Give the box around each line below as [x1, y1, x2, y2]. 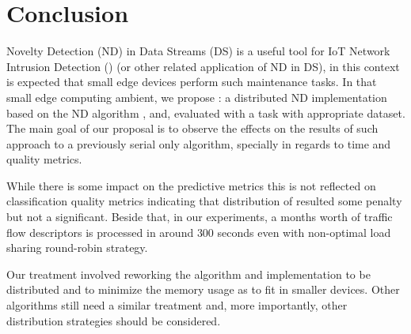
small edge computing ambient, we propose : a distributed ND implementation [6, 88, 387, 105]
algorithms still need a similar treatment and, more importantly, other [6, 297, 348, 313]
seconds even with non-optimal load [217, 223, 391, 240]
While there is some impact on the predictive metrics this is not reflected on [6, 177, 376, 193]
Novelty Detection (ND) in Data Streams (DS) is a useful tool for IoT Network [6, 43, 390, 59]
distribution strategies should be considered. [6, 312, 221, 328]
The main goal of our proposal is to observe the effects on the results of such [6, 120, 379, 137]
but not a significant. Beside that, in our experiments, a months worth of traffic [6, 208, 393, 225]
